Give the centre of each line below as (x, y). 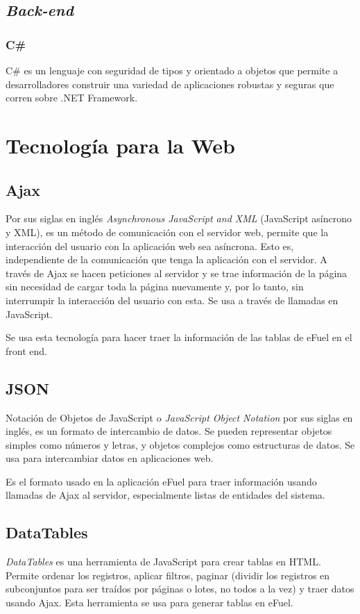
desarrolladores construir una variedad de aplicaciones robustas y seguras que (170, 84)
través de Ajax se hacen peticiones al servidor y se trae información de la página (177, 273)
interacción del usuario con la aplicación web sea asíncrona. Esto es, (150, 246)
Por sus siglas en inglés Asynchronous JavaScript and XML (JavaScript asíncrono (179, 218)
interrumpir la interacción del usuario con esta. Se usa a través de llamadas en (172, 300)
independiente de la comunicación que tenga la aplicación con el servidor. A (166, 259)
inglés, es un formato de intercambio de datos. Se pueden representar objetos (169, 431)
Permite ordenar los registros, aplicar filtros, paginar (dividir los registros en (168, 575)
